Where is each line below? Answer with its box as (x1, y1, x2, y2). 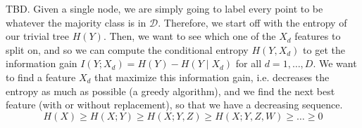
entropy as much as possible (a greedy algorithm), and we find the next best (6, 83, 335, 98)
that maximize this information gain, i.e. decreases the (94, 69, 330, 84)
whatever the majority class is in (6, 15, 146, 29)
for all (235, 56, 262, 71)
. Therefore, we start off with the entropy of (158, 15, 347, 29)
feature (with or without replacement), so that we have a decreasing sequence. (6, 97, 343, 112)
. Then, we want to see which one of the (103, 29, 276, 43)
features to (294, 29, 341, 43)
